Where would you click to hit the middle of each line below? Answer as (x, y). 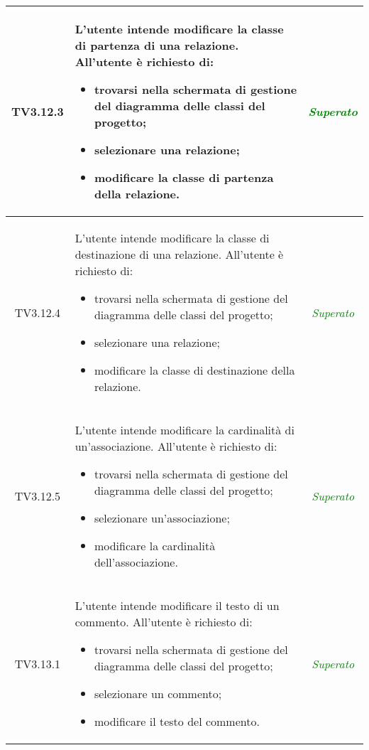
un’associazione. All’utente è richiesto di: (176, 446)
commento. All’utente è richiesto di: (164, 622)
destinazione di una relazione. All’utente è (179, 254)
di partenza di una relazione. (157, 45)
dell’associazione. (136, 562)
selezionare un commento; (158, 693)
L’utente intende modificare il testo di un (177, 605)
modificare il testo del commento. (177, 721)
